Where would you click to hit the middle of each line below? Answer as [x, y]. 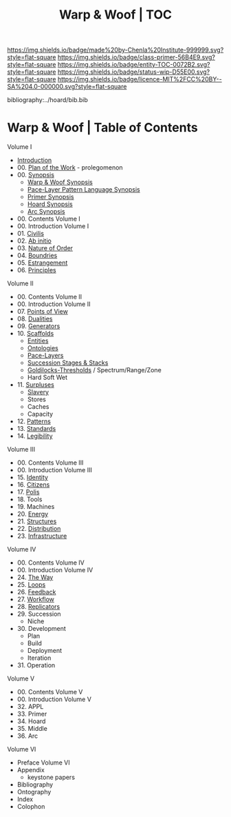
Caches [38, 407]
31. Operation [36, 665]
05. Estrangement [42, 263]
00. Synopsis [36, 175]
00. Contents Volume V [50, 692]
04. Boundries [37, 256]
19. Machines [36, 507]
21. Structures [37, 521]
